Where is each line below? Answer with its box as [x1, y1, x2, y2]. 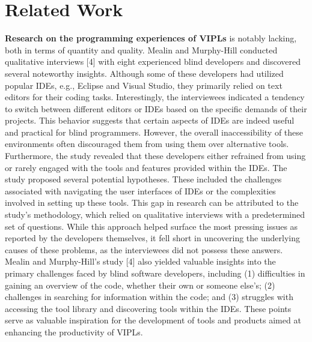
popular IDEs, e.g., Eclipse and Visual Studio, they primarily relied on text [5, 79, 283, 91]
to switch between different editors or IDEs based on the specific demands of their [5, 102, 307, 115]
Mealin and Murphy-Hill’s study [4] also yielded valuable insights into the [5, 255, 276, 268]
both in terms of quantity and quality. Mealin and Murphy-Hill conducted [5, 43, 278, 56]
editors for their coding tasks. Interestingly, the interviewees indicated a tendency [5, 91, 305, 103]
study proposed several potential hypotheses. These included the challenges [5, 173, 282, 185]
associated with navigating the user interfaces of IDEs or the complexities [5, 184, 276, 197]
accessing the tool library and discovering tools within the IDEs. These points [5, 302, 292, 314]
